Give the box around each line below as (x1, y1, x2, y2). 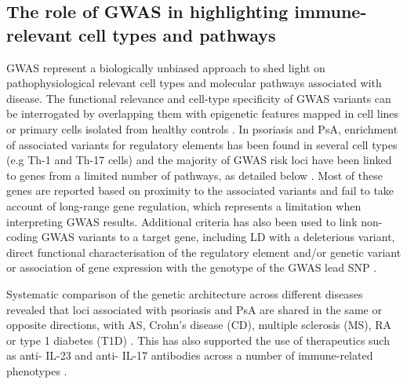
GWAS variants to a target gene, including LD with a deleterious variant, (41, 229, 395, 245)
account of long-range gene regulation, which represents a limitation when (6, 197, 362, 214)
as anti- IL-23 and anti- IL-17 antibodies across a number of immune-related (6, 347, 373, 364)
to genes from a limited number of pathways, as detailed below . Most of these (6, 166, 383, 183)
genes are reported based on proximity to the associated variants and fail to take (6, 182, 394, 199)
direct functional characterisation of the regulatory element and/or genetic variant (6, 243, 402, 260)
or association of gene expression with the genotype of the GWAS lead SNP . (6, 259, 377, 276)
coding (6, 229, 38, 245)
